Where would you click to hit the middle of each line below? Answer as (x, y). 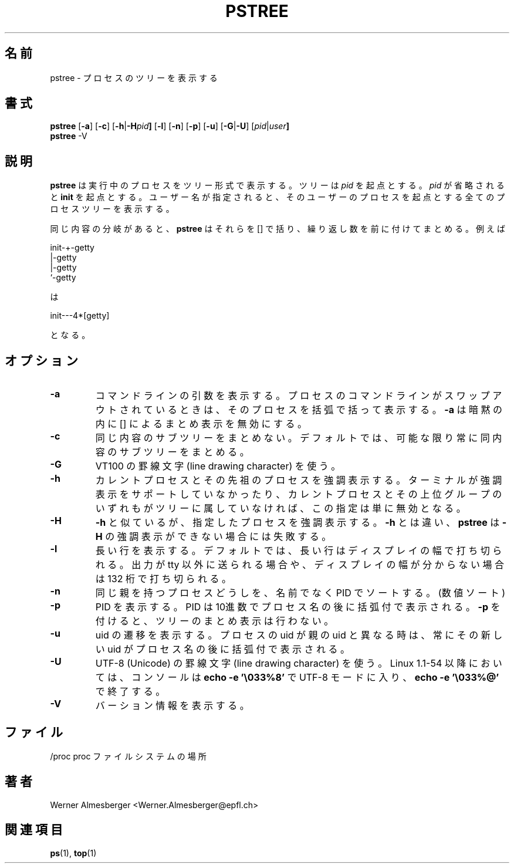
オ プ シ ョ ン (41, 360)
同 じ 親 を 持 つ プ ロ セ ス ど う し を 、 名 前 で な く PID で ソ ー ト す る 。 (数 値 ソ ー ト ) (300, 593)
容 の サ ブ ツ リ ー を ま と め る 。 (172, 452)
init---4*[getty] (80, 316)
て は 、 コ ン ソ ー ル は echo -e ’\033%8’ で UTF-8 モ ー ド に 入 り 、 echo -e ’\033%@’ (297, 678)
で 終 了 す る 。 (130, 692)
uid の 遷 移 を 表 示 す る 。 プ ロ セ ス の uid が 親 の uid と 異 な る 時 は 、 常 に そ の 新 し (299, 635)
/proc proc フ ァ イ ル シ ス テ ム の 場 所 (128, 756)
